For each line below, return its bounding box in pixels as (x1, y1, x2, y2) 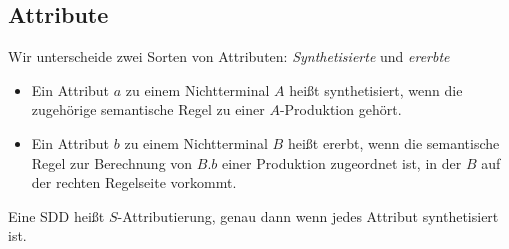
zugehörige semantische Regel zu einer (31, 99, 265, 120)
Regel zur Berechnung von (31, 152, 193, 173)
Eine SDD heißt (8, 205, 105, 226)
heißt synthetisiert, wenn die (289, 79, 463, 100)
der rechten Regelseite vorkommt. (31, 172, 237, 193)
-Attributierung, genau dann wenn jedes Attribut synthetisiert (117, 205, 499, 226)
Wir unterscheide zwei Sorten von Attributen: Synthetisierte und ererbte (8, 46, 450, 67)
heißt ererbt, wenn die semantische (287, 132, 500, 153)
